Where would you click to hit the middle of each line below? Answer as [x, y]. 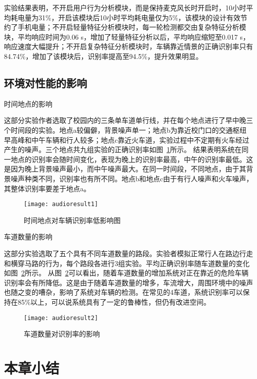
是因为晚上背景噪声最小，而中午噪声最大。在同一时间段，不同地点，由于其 [125, 169]
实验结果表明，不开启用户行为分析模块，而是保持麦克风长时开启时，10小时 [125, 7]
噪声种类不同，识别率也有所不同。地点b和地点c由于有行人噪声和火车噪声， [132, 178]
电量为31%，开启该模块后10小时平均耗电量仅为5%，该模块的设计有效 [129, 17]
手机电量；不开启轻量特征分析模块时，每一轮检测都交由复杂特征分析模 [132, 27]
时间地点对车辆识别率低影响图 [72, 220]
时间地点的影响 [28, 103]
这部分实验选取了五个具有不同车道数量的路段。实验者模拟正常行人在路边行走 [128, 253]
